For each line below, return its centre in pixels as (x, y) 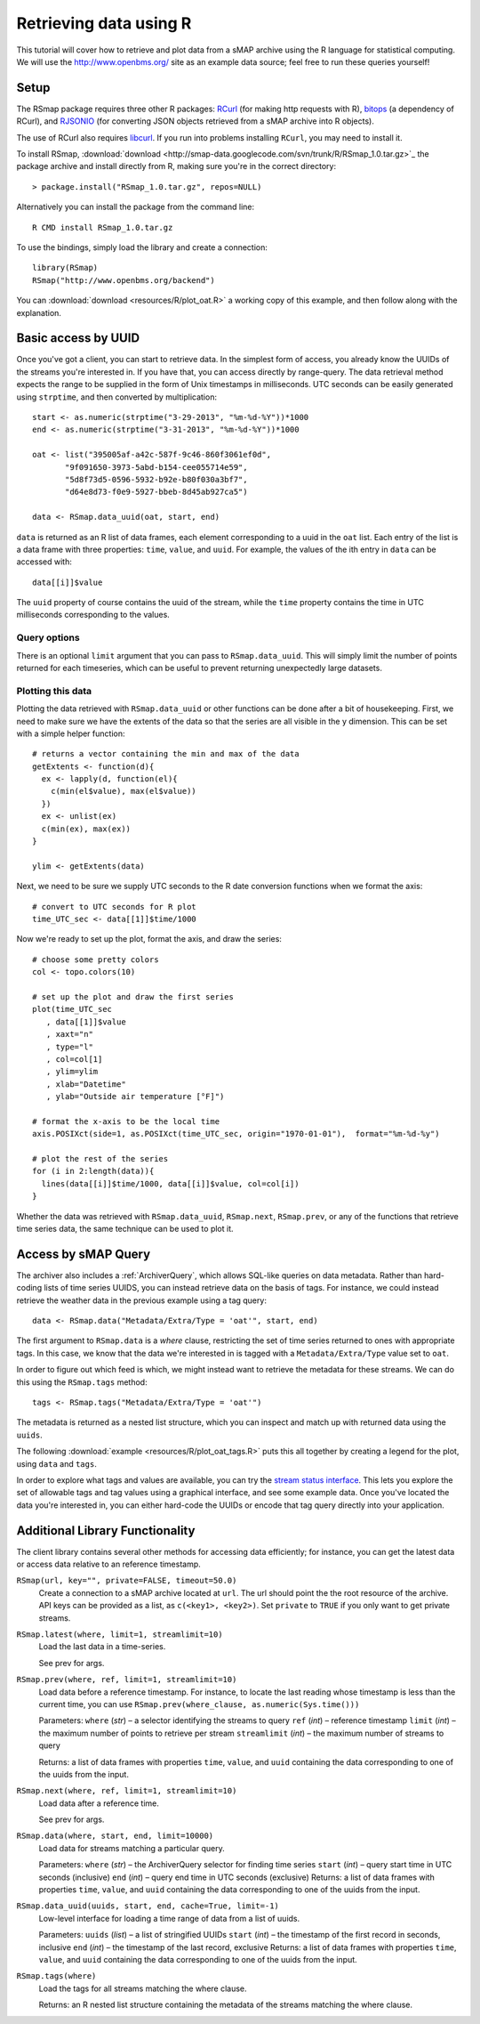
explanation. (39, 312)
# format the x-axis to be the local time (126, 1121)
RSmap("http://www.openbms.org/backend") (124, 280)
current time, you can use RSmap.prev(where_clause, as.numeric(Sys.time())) (199, 1704)
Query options (48, 638)
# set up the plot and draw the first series (133, 996)
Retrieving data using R (104, 23)
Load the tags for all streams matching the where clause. (143, 1988)
